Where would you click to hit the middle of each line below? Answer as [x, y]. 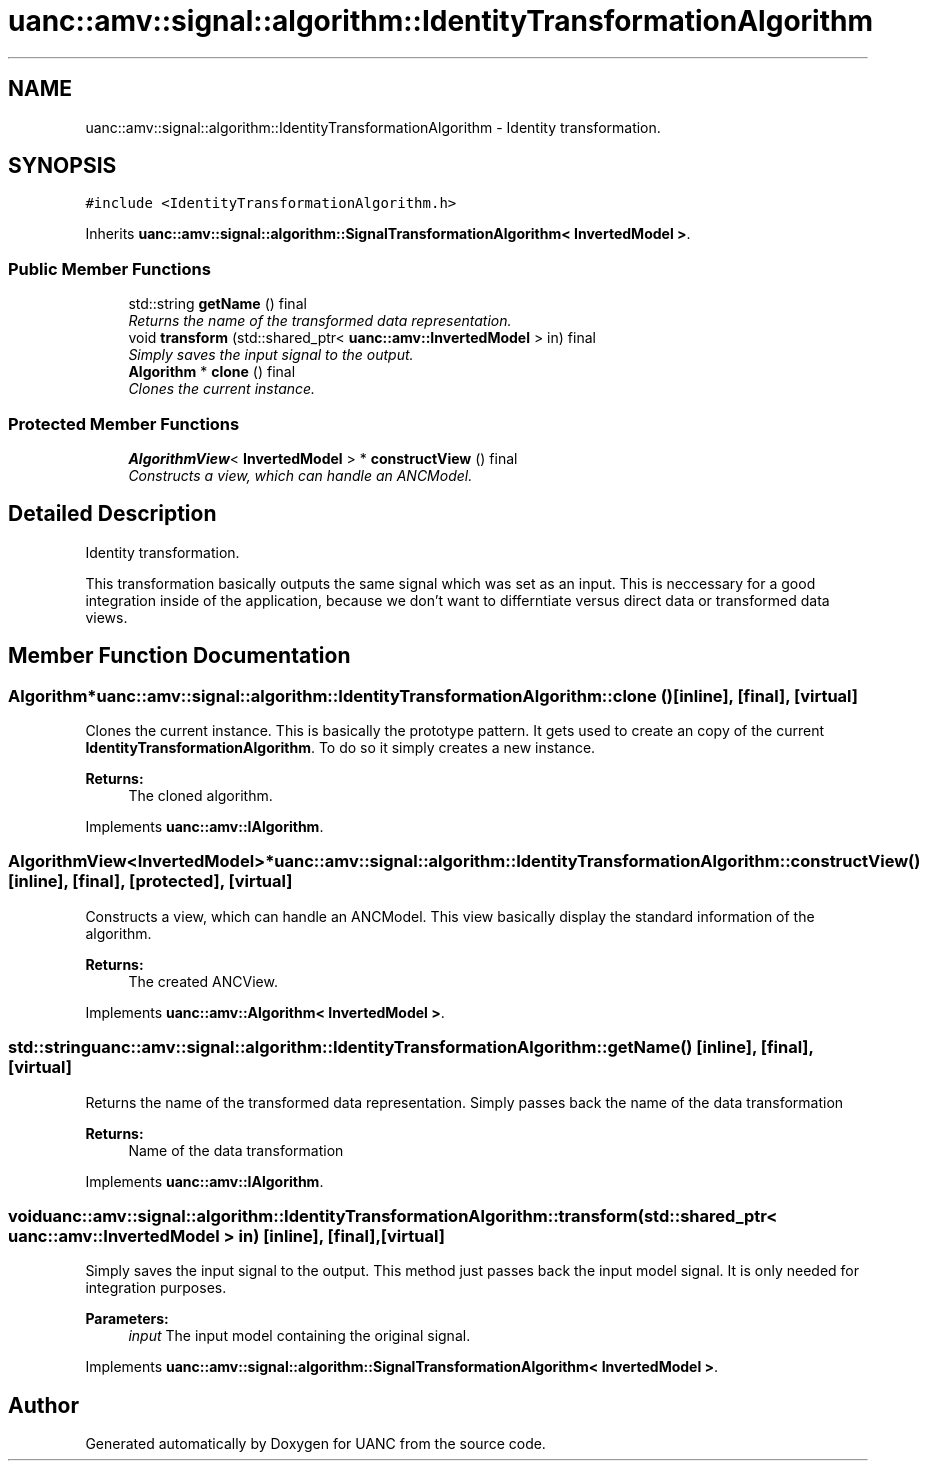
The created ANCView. [203, 981]
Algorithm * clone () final [212, 372]
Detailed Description [112, 514]
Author [43, 1405]
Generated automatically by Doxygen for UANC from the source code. [315, 1444]
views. [106, 617]
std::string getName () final [217, 304]
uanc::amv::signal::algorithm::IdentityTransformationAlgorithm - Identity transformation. [373, 127]
